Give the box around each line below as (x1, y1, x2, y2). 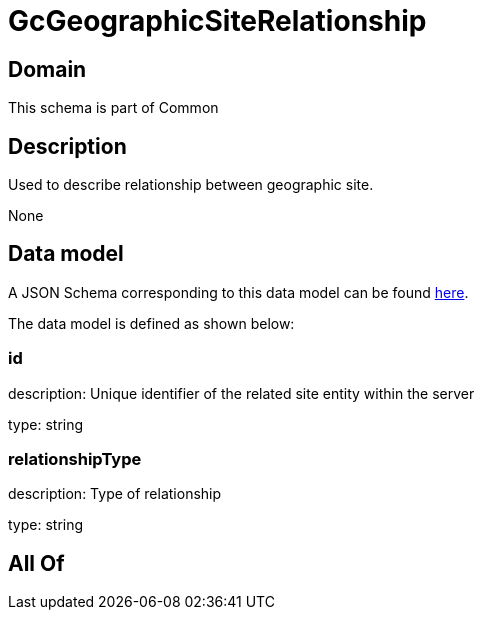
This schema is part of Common (8, 99, 219, 117)
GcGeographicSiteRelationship (8, 4, 427, 38)
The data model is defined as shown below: (8, 314, 295, 332)
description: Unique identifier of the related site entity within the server (8, 384, 475, 402)
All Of (8, 550, 65, 576)
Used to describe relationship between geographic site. (8, 176, 374, 194)
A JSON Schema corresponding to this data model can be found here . (8, 283, 469, 301)
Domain (8, 56, 87, 82)
